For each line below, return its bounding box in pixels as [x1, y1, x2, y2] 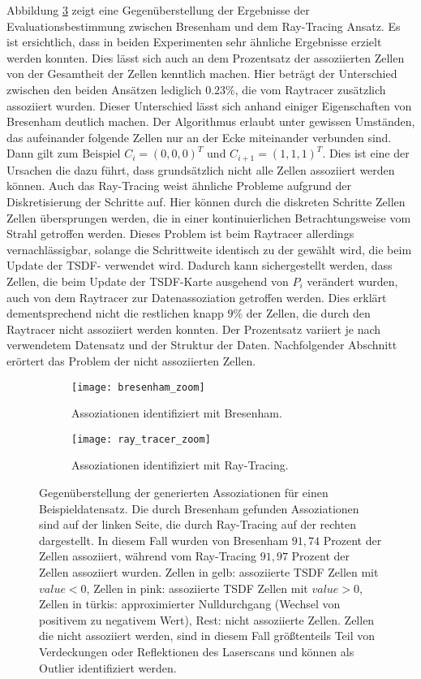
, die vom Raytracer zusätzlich [234, 80, 386, 97]
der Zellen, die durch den [246, 305, 371, 322]
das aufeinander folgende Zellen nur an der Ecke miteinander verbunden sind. [6, 128, 392, 145]
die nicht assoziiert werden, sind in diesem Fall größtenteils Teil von [39, 627, 376, 644]
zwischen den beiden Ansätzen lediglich [6, 80, 202, 97]
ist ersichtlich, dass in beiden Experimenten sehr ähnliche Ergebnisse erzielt [6, 33, 382, 50]
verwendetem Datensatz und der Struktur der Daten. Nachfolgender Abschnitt [6, 336, 397, 353]
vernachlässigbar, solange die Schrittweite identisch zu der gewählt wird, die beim [6, 240, 412, 257]
